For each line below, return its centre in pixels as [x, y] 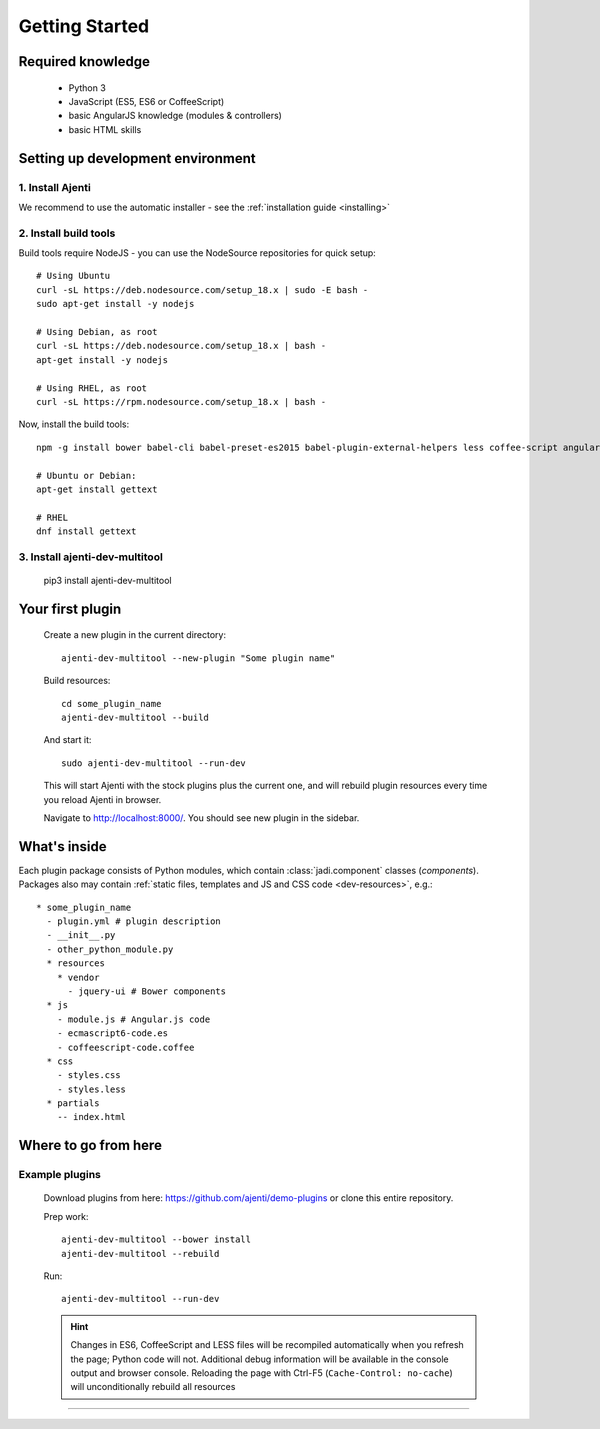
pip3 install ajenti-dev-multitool [107, 581]
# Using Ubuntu [73, 276]
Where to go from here [90, 1145]
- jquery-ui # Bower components [147, 991]
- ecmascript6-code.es [112, 1033]
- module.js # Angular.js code [133, 1019]
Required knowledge [84, 61]
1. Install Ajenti [55, 187]
